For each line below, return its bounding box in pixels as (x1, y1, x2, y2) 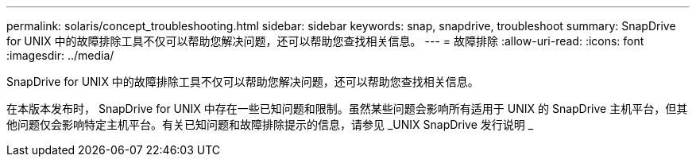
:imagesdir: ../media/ (6, 49, 114, 62)
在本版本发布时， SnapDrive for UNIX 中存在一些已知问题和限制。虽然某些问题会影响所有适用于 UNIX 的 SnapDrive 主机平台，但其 (6, 102, 688, 115)
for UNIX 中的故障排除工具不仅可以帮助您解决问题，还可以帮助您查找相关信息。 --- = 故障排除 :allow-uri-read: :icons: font (6, 34, 644, 48)
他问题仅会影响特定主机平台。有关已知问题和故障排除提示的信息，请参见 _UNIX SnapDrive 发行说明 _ (6, 118, 534, 131)
